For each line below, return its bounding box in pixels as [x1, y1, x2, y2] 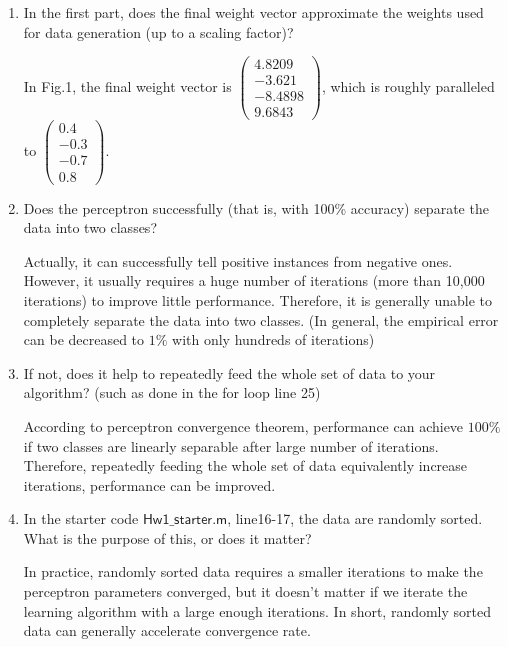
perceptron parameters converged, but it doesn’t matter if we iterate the [23, 581, 468, 602]
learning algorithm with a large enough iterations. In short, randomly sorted [23, 600, 492, 621]
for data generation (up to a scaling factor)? [23, 21, 294, 42]
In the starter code [23, 508, 139, 529]
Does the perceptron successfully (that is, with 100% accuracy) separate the [23, 197, 489, 218]
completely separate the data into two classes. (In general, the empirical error [23, 309, 499, 330]
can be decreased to [23, 329, 145, 350]
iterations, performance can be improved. [23, 474, 276, 495]
